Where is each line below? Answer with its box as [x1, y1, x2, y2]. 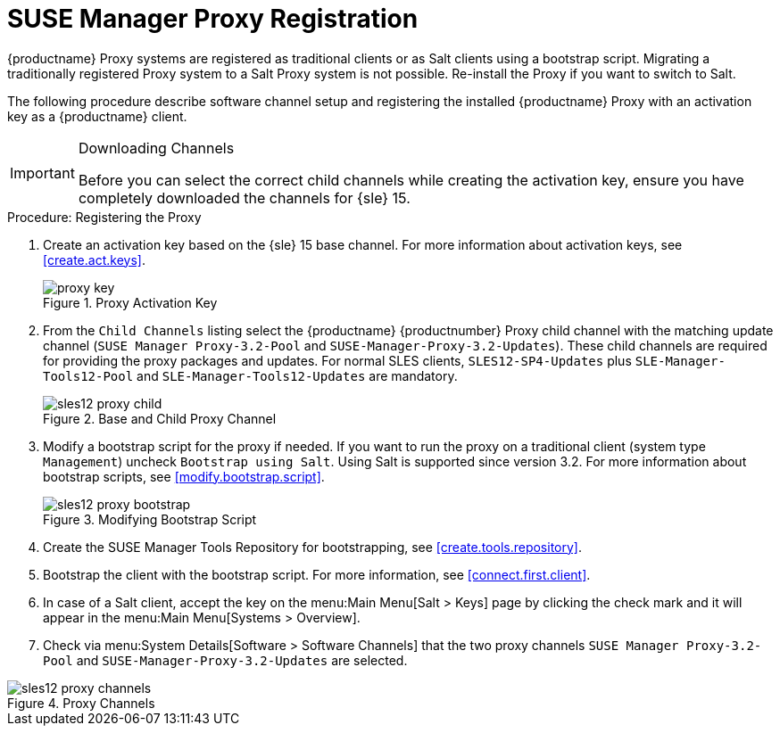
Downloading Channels [78, 138, 235, 157]
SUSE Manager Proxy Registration [7, 4, 419, 34]
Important [10, 163, 75, 182]
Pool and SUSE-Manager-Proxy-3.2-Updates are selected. [43, 652, 408, 668]
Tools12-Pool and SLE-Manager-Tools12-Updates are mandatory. [43, 367, 458, 383]
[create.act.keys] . [43, 251, 145, 268]
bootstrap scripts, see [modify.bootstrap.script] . [43, 468, 325, 484]
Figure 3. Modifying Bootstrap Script [43, 511, 257, 527]
